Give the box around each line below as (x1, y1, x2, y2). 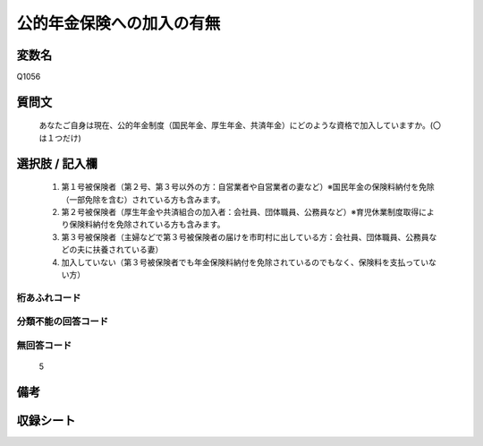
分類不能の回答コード (16, 315, 109, 328)
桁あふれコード (16, 291, 81, 304)
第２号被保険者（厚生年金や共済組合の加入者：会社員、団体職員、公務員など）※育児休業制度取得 (61, 207, 419, 218)
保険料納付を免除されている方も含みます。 (68, 219, 225, 230)
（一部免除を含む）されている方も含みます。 (61, 193, 225, 205)
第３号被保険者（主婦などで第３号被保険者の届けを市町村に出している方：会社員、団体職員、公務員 (61, 231, 429, 242)
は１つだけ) (38, 133, 82, 143)
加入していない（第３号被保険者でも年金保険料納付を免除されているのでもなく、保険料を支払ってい (61, 256, 429, 268)
